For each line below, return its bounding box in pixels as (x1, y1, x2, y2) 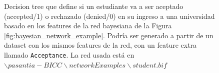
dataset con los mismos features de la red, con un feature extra (4, 40, 197, 50)
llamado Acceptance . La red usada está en (4, 49, 134, 60)
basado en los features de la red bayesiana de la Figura (4, 20, 172, 31)
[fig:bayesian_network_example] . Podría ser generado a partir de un (4, 30, 213, 40)
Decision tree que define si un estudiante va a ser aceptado (4, 1, 183, 11)
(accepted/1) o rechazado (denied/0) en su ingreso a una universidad (4, 10, 215, 21)
